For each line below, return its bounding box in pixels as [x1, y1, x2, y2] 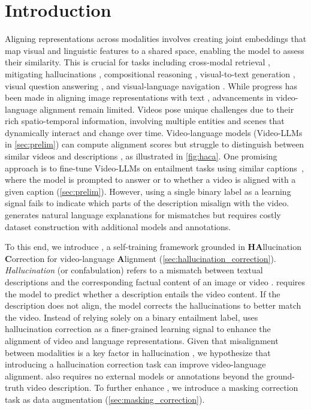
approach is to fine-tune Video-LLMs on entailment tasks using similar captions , [5, 161, 304, 174]
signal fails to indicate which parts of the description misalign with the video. [5, 197, 289, 209]
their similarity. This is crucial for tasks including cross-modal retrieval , [5, 56, 271, 68]
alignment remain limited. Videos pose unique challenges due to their [40, 103, 294, 115]
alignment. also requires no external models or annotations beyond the [5, 369, 264, 382]
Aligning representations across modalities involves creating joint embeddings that [5, 32, 307, 45]
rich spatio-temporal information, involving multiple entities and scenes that [5, 114, 285, 127]
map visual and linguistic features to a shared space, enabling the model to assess [5, 44, 304, 56]
